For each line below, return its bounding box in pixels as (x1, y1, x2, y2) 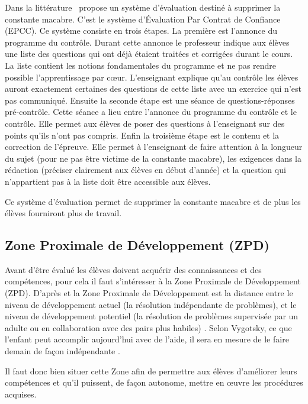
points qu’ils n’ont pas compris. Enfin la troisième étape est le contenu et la (5, 129, 280, 141)
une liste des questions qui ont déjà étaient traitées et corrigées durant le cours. (5, 47, 293, 60)
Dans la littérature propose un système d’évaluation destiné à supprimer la (5, 1, 281, 13)
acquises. (5, 387, 37, 400)
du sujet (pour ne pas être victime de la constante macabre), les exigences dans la (5, 152, 302, 164)
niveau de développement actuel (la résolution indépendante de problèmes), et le (5, 298, 297, 310)
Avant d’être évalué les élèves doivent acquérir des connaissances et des (5, 263, 262, 275)
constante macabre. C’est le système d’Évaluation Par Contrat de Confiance (5, 12, 281, 25)
